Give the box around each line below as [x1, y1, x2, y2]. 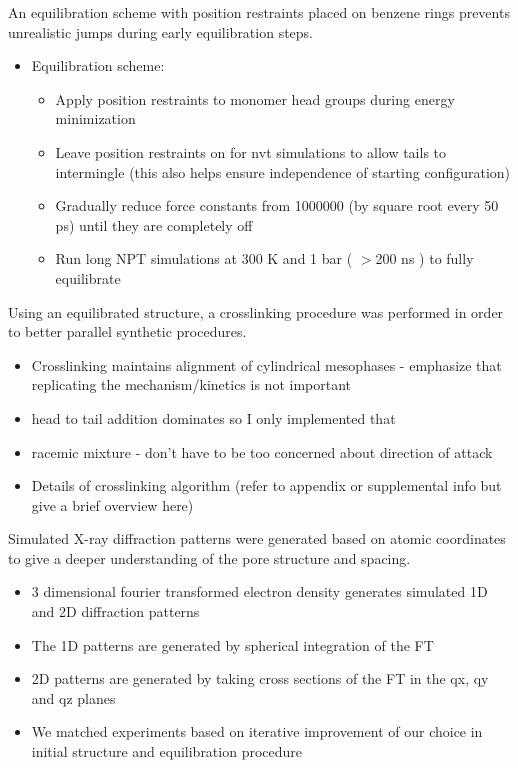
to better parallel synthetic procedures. [8, 321, 247, 342]
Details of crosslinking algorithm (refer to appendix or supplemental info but [31, 475, 502, 496]
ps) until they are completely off [55, 214, 253, 235]
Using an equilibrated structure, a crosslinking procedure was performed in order [8, 301, 504, 322]
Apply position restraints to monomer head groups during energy [55, 88, 455, 109]
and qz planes [31, 687, 116, 708]
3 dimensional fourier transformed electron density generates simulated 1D [31, 581, 488, 602]
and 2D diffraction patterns [31, 601, 200, 622]
